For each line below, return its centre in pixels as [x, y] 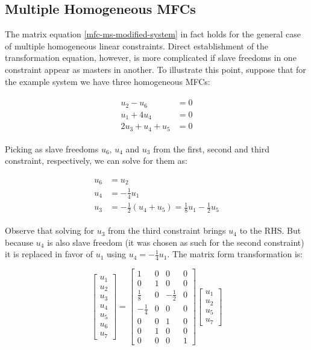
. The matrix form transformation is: [235, 254]
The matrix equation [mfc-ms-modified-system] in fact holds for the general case [153, 34]
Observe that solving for [50, 230]
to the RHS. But [270, 230]
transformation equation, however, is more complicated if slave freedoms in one [151, 58]
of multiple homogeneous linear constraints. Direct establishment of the [137, 45]
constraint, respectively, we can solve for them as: [96, 161]
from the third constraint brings [167, 230]
